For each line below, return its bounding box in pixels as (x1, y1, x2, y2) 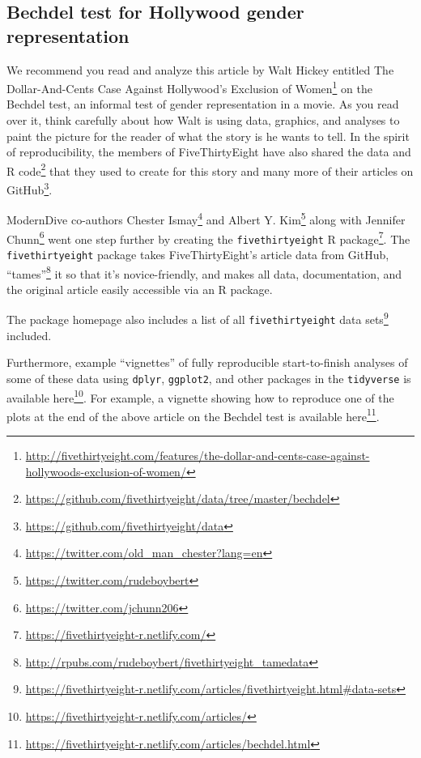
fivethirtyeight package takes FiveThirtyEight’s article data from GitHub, (6, 245, 389, 262)
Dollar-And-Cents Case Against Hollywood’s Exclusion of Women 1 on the (6, 78, 372, 96)
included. (6, 326, 52, 343)
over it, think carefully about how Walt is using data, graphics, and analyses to (6, 112, 400, 129)
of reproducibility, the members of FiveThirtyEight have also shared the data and (6, 143, 411, 160)
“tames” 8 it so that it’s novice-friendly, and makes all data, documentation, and (6, 262, 402, 282)
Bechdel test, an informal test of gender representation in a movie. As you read (6, 96, 399, 113)
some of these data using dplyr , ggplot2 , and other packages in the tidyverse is (6, 369, 411, 386)
